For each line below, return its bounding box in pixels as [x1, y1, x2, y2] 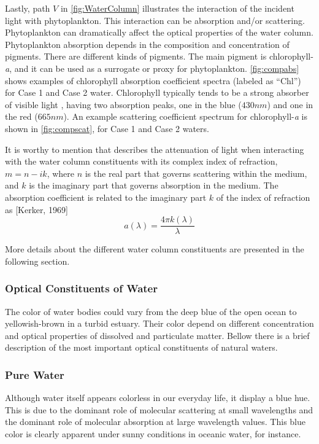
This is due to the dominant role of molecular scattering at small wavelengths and [5, 403, 313, 416]
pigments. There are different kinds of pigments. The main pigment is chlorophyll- [5, 50, 313, 63]
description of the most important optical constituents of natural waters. [5, 341, 278, 354]
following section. [5, 254, 70, 267]
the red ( [5, 110, 38, 123]
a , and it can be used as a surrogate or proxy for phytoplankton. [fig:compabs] [5, 61, 299, 74]
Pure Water [5, 367, 64, 382]
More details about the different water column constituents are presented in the [5, 243, 304, 255]
